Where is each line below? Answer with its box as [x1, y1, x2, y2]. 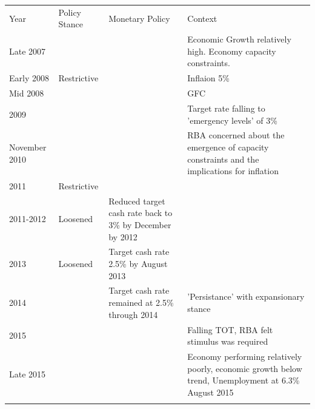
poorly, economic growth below [187, 362, 302, 374]
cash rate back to [108, 206, 173, 219]
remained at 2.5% [108, 296, 174, 309]
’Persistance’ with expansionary [187, 290, 305, 303]
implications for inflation [187, 164, 279, 177]
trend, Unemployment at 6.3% [187, 374, 300, 387]
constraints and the [187, 152, 259, 165]
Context [187, 12, 217, 24]
